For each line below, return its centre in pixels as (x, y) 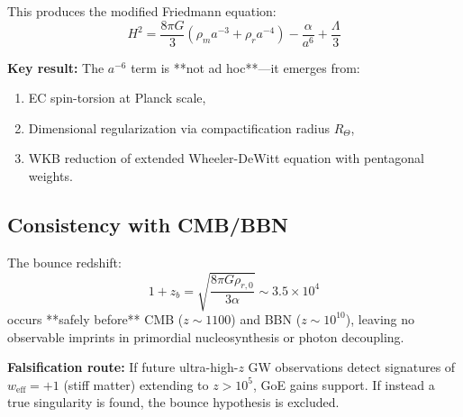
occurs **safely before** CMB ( (95, 318)
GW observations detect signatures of (352, 367)
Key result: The (56, 67)
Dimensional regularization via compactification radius (179, 127)
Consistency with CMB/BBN (148, 225)
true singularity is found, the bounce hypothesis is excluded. (173, 402)
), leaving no (380, 318)
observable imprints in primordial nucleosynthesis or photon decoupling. (206, 336)
